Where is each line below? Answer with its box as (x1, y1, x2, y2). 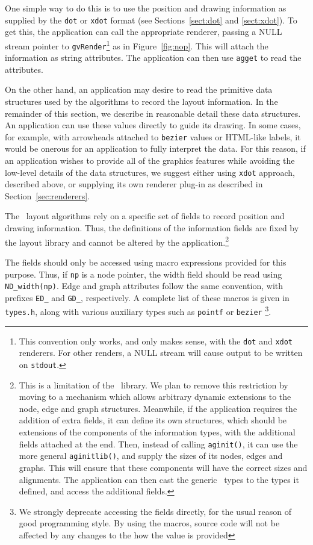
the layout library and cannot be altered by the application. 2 (5, 234, 229, 248)
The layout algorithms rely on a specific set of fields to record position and (5, 210, 285, 222)
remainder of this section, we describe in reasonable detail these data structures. (5, 107, 301, 119)
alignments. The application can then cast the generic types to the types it (19, 473, 299, 485)
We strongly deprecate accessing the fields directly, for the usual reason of (19, 505, 291, 517)
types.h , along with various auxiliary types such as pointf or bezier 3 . (5, 304, 271, 318)
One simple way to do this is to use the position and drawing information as (5, 2, 287, 14)
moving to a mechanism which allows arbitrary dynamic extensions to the (19, 390, 291, 403)
